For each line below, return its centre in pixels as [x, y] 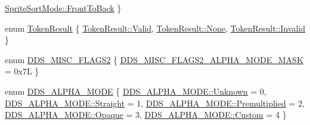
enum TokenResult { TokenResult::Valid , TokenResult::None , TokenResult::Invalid [155, 28]
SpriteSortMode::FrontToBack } [63, 8]
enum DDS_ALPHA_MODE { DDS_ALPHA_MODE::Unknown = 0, [136, 91]
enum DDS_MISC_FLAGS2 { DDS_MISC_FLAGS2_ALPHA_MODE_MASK [154, 59]
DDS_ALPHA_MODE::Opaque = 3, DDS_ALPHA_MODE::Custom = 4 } [146, 115]
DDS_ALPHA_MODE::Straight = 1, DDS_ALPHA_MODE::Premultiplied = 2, [155, 103]
